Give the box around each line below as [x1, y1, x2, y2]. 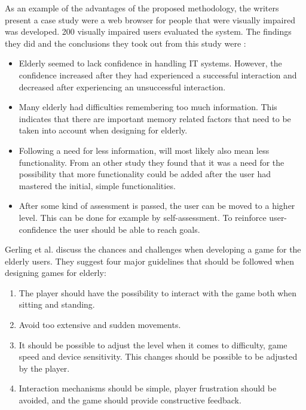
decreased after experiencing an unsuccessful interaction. [19, 80, 226, 93]
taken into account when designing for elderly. [19, 124, 188, 136]
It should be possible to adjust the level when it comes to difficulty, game [19, 338, 287, 351]
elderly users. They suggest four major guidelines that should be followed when [5, 254, 295, 267]
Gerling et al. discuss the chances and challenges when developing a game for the [5, 243, 301, 256]
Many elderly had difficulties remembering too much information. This [19, 101, 277, 113]
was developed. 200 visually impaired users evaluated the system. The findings [5, 25, 292, 38]
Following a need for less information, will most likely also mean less [19, 144, 270, 156]
